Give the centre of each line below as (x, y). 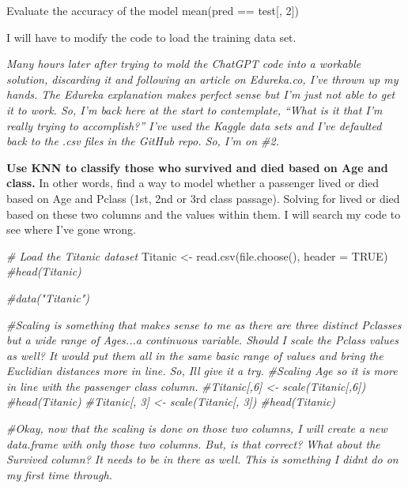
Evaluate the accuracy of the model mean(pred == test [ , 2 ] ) (153, 10)
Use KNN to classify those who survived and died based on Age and (197, 167)
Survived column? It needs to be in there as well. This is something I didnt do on (202, 459)
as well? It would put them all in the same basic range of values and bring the (195, 355)
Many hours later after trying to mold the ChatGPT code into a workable (184, 64)
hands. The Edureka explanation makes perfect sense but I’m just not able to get (201, 94)
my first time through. (59, 474)
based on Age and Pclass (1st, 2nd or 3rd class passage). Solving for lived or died (203, 198)
